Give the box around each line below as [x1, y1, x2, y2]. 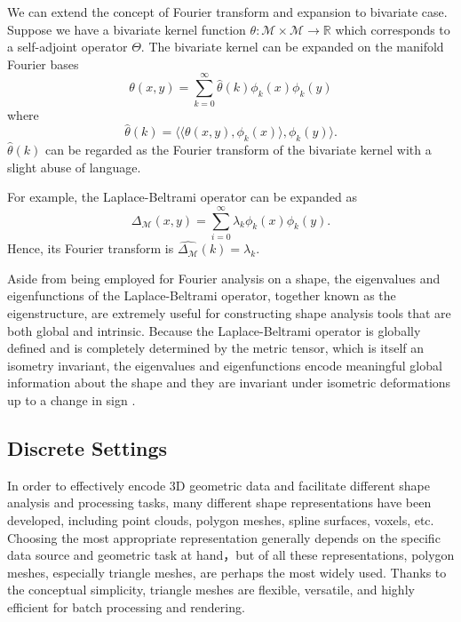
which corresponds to [335, 20, 450, 38]
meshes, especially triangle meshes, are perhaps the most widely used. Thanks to [7, 562, 447, 581]
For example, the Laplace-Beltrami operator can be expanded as [7, 187, 357, 206]
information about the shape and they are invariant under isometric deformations [7, 373, 451, 392]
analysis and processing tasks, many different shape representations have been [7, 493, 432, 512]
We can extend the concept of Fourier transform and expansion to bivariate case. [7, 3, 448, 20]
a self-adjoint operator [7, 37, 128, 56]
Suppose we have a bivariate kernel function [7, 20, 246, 38]
